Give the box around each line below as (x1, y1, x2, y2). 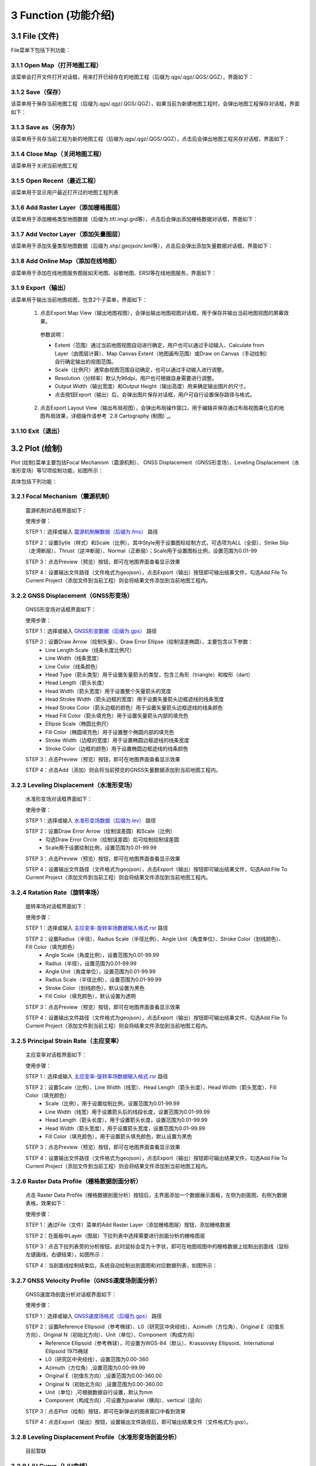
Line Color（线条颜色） (45, 663, 101, 670)
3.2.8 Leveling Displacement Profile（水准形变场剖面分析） (11, 1433, 181, 1441)
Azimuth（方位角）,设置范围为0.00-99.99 (45, 1364, 146, 1371)
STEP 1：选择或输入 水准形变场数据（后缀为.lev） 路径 (25, 817, 156, 824)
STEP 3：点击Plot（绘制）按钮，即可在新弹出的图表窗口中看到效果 (25, 1407, 186, 1414)
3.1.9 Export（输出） (11, 284, 70, 292)
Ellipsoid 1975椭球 (45, 1348, 89, 1355)
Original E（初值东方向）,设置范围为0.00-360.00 (45, 1372, 162, 1379)
